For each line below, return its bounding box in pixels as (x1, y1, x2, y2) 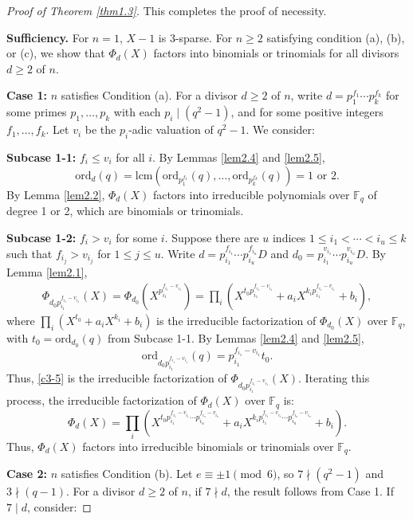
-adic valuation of (128, 121, 214, 138)
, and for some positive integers (230, 104, 383, 120)
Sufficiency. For (6, 29, 89, 45)
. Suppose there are (164, 229, 259, 245)
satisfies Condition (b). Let (61, 465, 193, 482)
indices (272, 229, 306, 245)
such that (6, 245, 53, 261)
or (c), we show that (6, 45, 105, 61)
